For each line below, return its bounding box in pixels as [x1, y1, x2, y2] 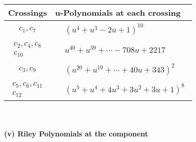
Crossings [8, 7, 47, 18]
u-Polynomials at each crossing [55, 7, 181, 18]
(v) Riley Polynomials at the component [4, 128, 148, 139]
